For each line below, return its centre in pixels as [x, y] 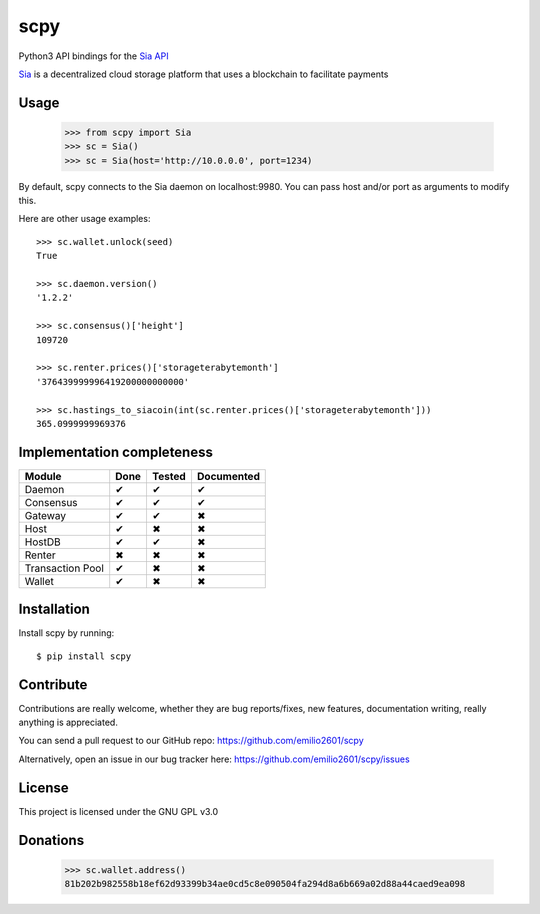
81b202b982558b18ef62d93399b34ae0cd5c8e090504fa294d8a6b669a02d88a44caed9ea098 [265, 884]
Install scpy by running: [66, 633]
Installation [54, 609]
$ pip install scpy [84, 656]
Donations [51, 840]
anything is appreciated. [68, 722]
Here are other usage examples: [84, 219]
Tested [169, 476]
